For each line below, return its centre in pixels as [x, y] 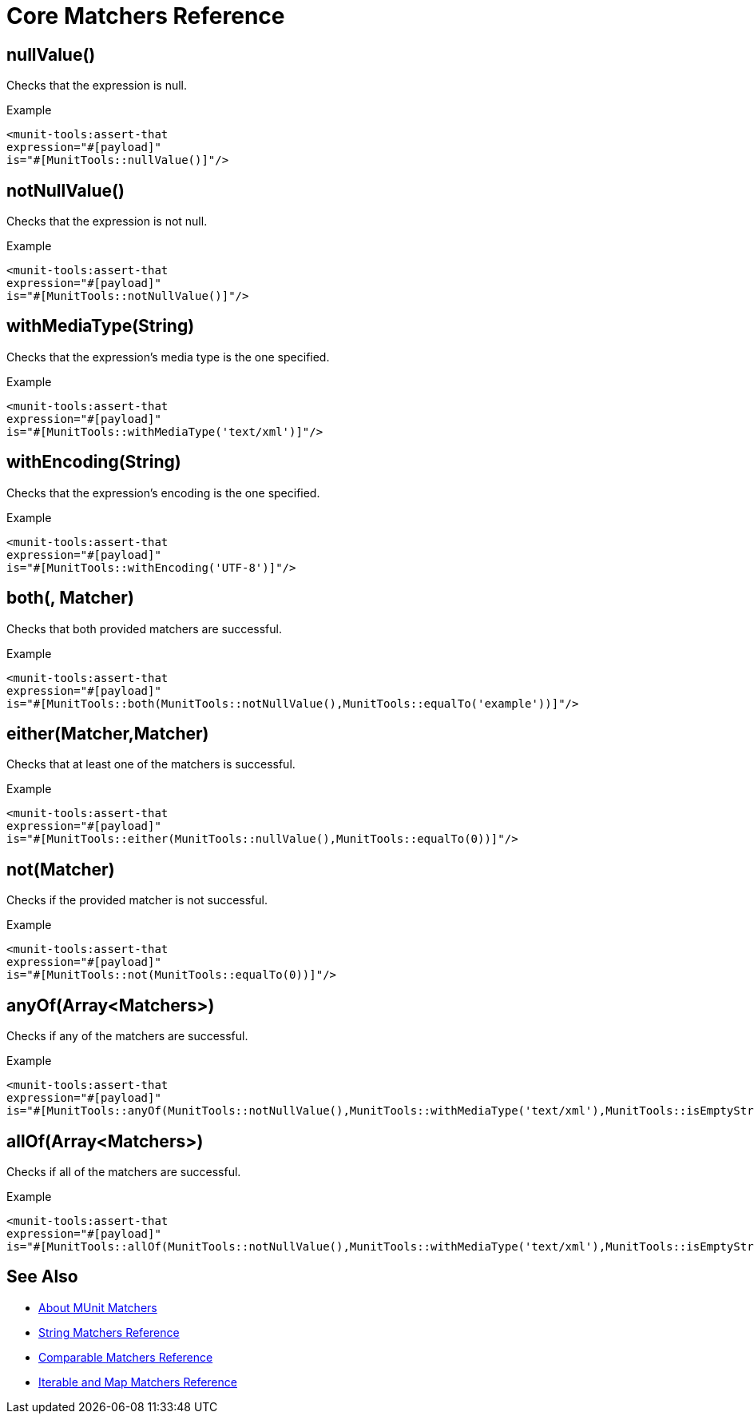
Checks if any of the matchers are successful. [127, 1036]
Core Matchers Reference [146, 16]
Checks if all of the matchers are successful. [124, 1171]
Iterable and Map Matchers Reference [138, 1382]
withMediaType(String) [101, 326]
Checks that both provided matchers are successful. [145, 628]
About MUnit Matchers [98, 1307]
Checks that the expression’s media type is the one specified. [168, 357]
